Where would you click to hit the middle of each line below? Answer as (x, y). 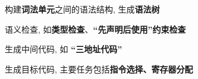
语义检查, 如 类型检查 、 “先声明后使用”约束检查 (95, 29)
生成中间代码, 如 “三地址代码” (64, 49)
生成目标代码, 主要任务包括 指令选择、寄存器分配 (99, 69)
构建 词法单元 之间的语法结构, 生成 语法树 (82, 9)
